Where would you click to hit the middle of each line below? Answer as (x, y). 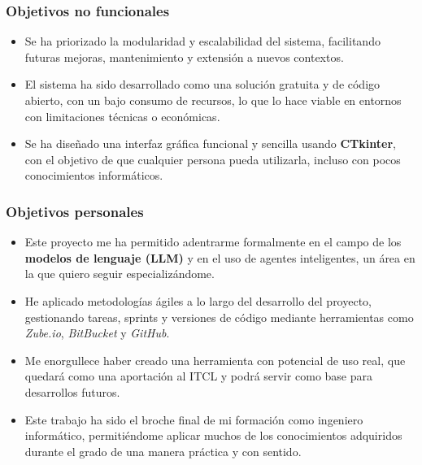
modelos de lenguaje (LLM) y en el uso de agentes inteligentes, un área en (220, 257)
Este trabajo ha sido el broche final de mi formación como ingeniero (194, 419)
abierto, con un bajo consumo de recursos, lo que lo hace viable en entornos (213, 100)
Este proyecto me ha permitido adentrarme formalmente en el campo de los (213, 242)
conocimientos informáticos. (94, 175)
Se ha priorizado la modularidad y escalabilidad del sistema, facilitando (202, 41)
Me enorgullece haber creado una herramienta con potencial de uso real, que (215, 360)
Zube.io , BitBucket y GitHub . (97, 333)
